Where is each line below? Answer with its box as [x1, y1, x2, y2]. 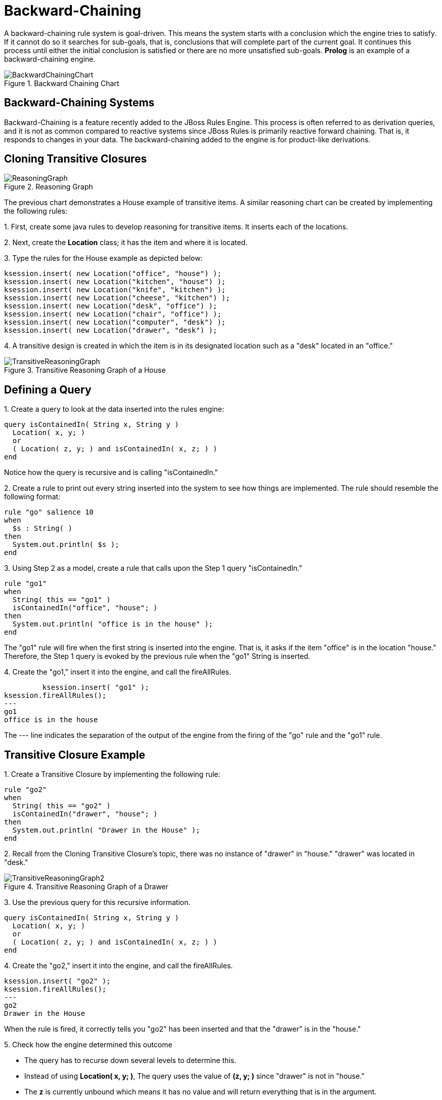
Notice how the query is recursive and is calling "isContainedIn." [4, 468, 218, 477]
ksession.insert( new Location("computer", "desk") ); [4, 318, 226, 327]
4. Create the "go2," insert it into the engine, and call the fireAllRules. [4, 961, 233, 970]
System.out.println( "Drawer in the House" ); [12, 826, 200, 835]
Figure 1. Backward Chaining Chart [4, 78, 119, 88]
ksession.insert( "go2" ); [4, 977, 111, 986]
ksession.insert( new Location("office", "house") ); [4, 269, 222, 278]
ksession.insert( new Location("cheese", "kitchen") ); [4, 294, 230, 302]
